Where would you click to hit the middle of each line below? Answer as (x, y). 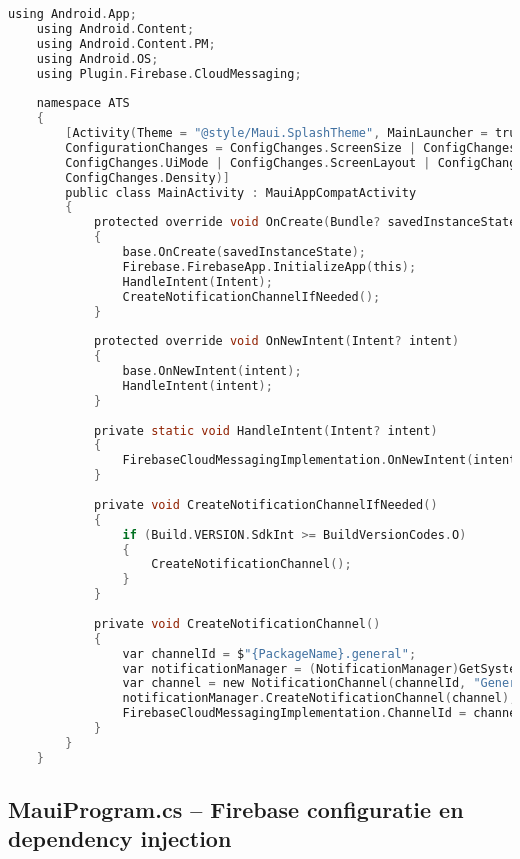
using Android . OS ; (97, 58)
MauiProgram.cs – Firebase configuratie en (236, 809)
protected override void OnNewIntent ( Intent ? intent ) (276, 341)
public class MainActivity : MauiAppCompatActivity (241, 192)
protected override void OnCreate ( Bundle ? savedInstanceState (305, 222)
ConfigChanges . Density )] (147, 177)
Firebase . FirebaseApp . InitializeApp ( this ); (269, 266)
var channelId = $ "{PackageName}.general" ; (269, 653)
